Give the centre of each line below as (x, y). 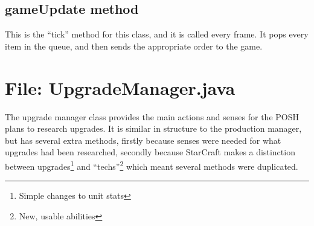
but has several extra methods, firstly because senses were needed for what (143, 140)
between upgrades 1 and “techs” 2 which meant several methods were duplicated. (152, 165)
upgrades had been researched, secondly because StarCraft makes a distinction (150, 152)
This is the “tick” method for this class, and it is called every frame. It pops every (157, 34)
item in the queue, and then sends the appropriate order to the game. (134, 46)
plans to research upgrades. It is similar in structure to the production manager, (153, 128)
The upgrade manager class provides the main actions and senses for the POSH (152, 116)
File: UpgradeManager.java (120, 87)
